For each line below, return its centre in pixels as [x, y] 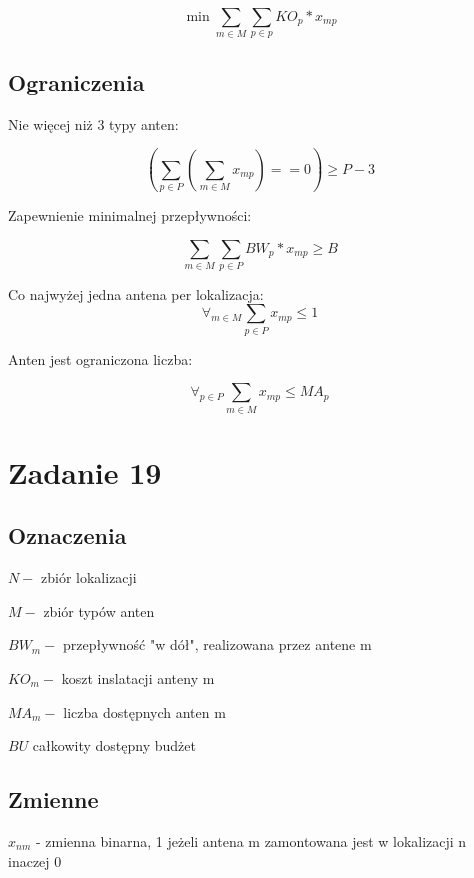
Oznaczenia [67, 535]
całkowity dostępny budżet [114, 745]
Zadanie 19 [85, 471]
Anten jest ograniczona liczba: [100, 358]
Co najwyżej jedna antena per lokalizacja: [136, 293]
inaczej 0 [35, 860]
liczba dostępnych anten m [144, 711]
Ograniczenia [76, 81]
